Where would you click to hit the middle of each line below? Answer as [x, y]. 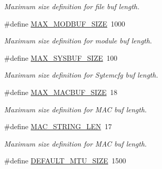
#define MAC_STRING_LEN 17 [58, 126]
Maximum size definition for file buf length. [72, 6]
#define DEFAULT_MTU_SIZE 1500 [65, 161]
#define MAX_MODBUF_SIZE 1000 [65, 23]
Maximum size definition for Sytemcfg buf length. [81, 75]
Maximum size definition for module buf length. [78, 41]
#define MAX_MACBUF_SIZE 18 [61, 92]
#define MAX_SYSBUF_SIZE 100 [61, 57]
